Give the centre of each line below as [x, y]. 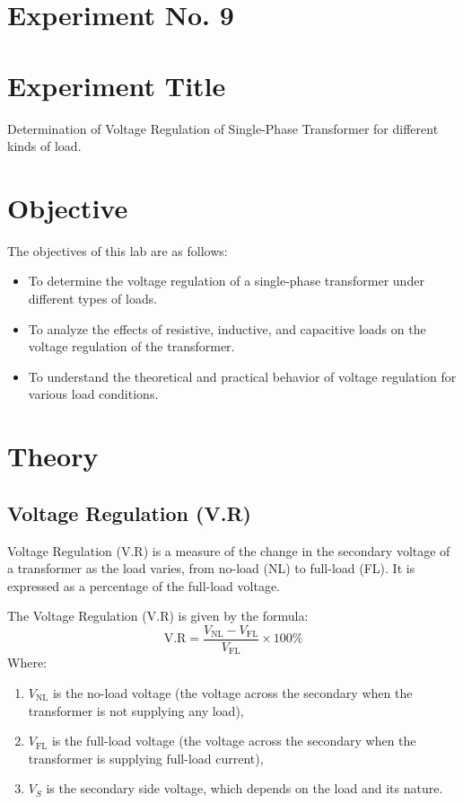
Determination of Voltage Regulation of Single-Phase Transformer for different [223, 128]
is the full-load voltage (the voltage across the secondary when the [234, 741]
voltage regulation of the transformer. [131, 346]
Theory [53, 456]
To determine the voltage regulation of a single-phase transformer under [226, 281]
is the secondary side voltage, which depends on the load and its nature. [245, 788]
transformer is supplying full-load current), [146, 758]
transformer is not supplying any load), [136, 710]
